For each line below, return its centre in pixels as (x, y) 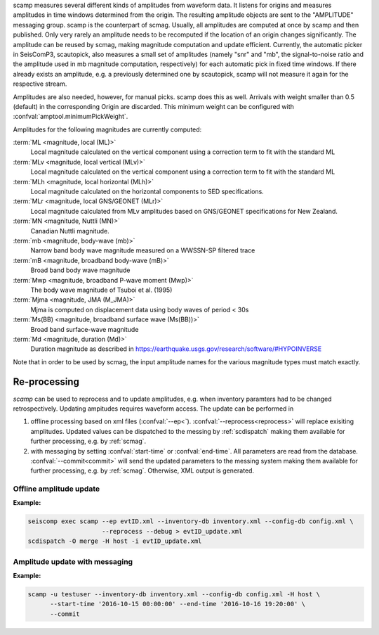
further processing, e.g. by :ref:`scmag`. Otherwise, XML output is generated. (142, 470)
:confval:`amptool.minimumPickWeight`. (71, 117)
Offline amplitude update (56, 489)
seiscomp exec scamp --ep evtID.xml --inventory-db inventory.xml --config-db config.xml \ (191, 521)
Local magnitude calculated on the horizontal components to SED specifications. (147, 192)
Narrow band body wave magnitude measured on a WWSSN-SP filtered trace (143, 250)
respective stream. (40, 84)
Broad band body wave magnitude (80, 270)
